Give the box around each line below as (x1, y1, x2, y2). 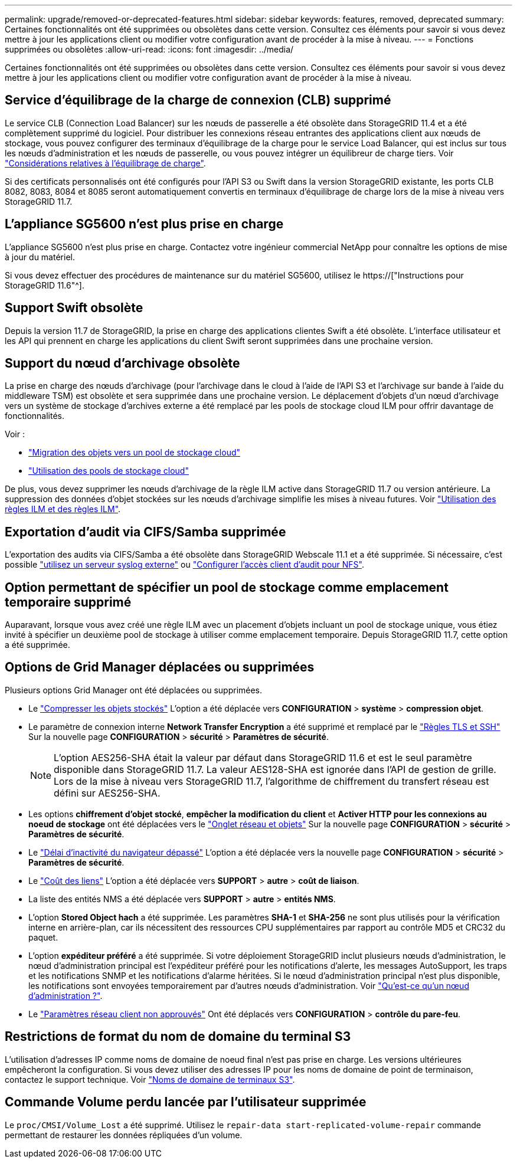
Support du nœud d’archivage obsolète (5, 355, 240, 371)
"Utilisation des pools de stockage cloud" (28, 466, 189, 476)
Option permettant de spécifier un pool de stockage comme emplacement (5, 579, 449, 595)
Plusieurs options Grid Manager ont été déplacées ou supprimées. (5, 684, 263, 695)
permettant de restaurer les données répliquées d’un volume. (5, 1129, 243, 1140)
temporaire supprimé (5, 594, 132, 610)
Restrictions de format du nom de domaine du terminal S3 (5, 1029, 351, 1044)
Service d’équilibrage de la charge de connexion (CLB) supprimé (5, 93, 391, 108)
